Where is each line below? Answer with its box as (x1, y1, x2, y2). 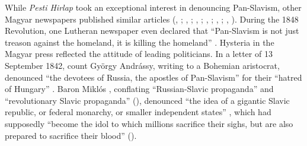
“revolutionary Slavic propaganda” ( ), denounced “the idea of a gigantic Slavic (5, 94, 290, 106)
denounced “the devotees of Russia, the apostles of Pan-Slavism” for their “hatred (5, 71, 302, 83)
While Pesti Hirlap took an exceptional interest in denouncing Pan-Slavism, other (5, 1, 302, 13)
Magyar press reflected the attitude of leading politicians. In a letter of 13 (5, 47, 273, 60)
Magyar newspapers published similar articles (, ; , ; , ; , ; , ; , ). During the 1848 (5, 12, 299, 25)
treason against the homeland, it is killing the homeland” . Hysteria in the (5, 36, 274, 48)
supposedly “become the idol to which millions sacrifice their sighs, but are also (5, 117, 293, 129)
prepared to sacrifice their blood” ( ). (5, 129, 137, 141)
